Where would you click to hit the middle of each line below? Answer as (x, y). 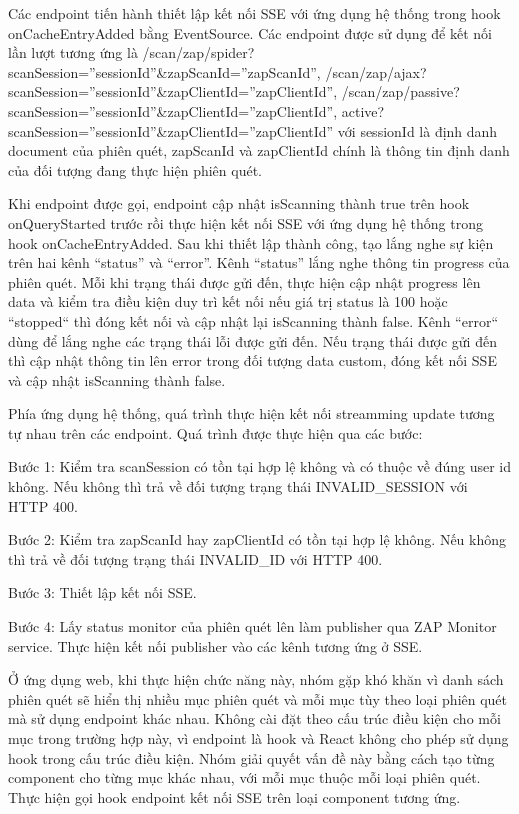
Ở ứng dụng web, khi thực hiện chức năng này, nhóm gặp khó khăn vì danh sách (256, 679)
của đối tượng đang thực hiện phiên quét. (135, 169)
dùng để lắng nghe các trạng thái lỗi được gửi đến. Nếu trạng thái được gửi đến (252, 340)
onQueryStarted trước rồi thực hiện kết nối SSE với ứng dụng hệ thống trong (245, 222)
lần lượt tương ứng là (73, 52)
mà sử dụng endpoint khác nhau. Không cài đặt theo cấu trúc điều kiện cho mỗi (254, 718)
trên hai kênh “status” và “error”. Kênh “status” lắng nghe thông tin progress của (259, 262)
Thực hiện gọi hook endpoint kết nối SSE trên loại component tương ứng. (234, 796)
